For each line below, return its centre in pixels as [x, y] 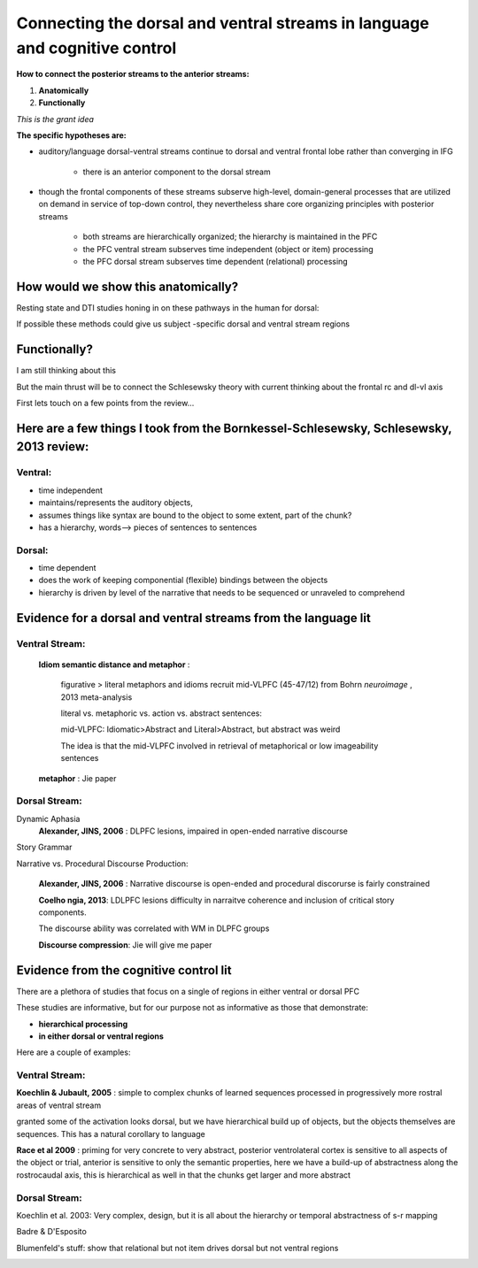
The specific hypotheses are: [72, 135]
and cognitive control [96, 48]
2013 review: [53, 447]
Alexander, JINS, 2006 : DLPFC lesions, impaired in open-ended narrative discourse [193, 831]
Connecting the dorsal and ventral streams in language [223, 23]
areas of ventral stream [59, 1105]
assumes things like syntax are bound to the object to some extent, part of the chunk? [195, 515]
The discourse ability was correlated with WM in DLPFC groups [154, 928]
